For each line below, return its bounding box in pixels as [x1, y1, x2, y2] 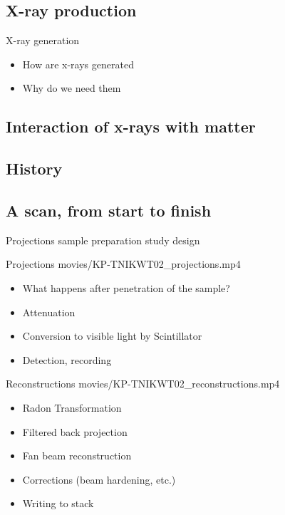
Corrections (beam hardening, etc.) [22, 472, 176, 487]
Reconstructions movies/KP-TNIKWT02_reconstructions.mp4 [6, 376, 280, 391]
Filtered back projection [22, 424, 128, 439]
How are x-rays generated [22, 56, 134, 71]
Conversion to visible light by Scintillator [22, 328, 202, 343]
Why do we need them [22, 80, 121, 95]
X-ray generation [6, 33, 80, 48]
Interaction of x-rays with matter [6, 115, 256, 137]
